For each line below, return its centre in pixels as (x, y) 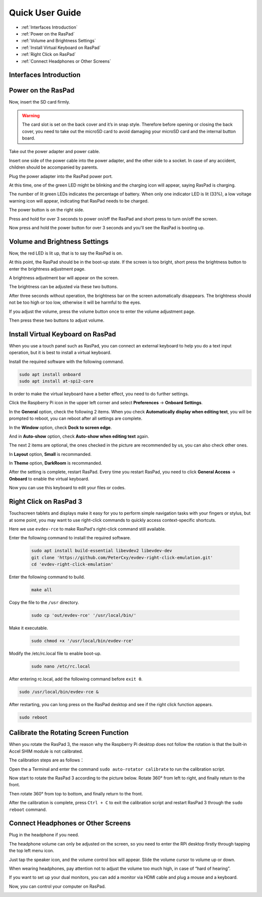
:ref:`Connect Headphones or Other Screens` (66, 61)
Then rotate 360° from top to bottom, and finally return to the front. (76, 793)
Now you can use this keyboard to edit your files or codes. (67, 488)
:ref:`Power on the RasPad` (48, 34)
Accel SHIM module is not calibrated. (46, 751)
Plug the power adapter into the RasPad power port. (61, 176)
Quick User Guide (45, 13)
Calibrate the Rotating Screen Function (69, 733)
